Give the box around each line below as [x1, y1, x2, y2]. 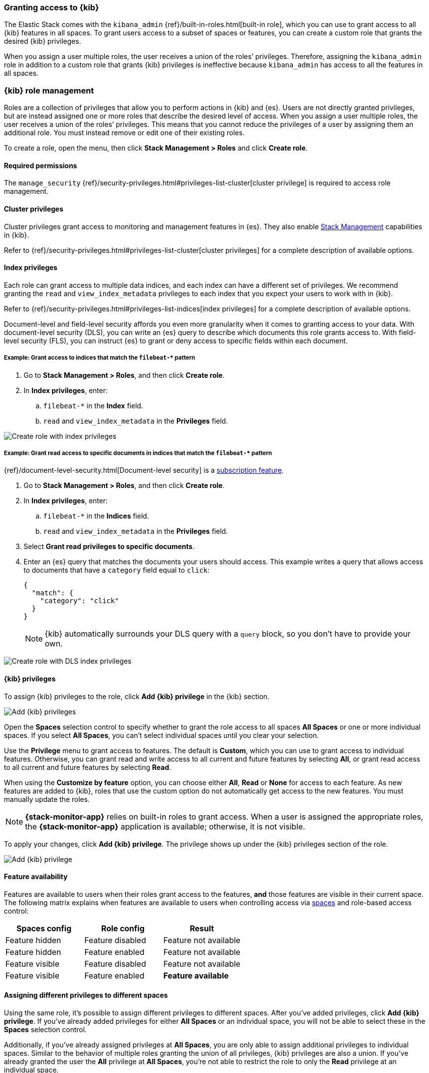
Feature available [163, 970, 229, 981]
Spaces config [16, 923, 72, 933]
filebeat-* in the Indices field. [43, 512, 149, 521]
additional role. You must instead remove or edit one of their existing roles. [4, 128, 245, 137]
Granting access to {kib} [4, 2, 99, 12]
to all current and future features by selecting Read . [4, 763, 171, 771]
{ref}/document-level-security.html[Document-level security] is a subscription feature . [4, 466, 284, 475]
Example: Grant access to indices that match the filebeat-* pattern [4, 354, 196, 362]
